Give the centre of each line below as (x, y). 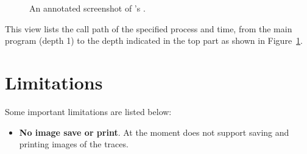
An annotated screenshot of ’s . (87, 8)
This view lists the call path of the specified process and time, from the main (149, 28)
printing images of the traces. (74, 144)
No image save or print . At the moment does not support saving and (154, 132)
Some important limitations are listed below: (88, 111)
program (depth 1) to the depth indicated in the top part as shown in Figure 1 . (154, 40)
